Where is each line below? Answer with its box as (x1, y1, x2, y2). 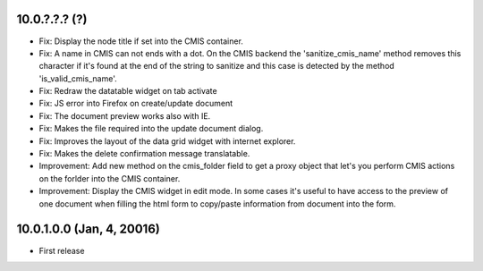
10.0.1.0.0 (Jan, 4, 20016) (16, 222, 160, 237)
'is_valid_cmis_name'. (38, 72, 117, 84)
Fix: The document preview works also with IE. (38, 110, 211, 121)
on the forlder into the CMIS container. (38, 173, 181, 183)
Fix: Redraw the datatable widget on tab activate (38, 86, 218, 97)
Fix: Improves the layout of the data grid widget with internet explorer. (38, 135, 296, 147)
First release (38, 245, 85, 256)
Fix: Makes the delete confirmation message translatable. (38, 148, 250, 159)
